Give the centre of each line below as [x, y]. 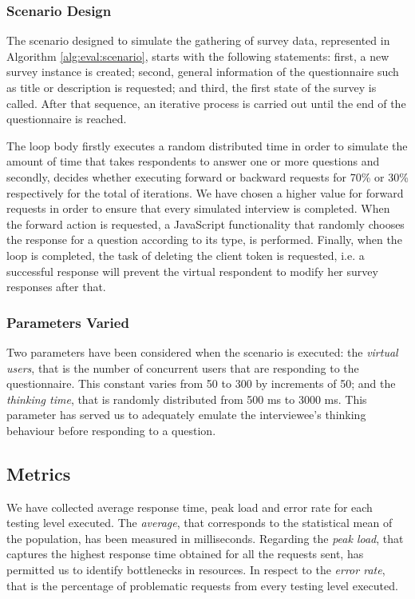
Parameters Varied [68, 322]
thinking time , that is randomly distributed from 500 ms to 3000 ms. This [187, 399]
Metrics [39, 473]
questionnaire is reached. [67, 119]
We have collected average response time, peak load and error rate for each [190, 507]
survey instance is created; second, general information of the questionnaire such [203, 72]
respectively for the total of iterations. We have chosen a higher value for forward [205, 192]
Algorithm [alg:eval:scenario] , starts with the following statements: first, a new [198, 56]
